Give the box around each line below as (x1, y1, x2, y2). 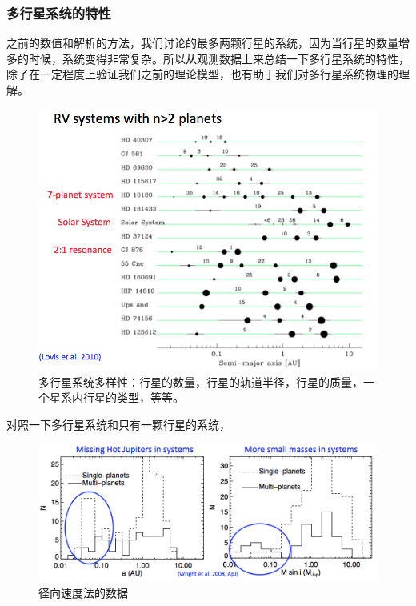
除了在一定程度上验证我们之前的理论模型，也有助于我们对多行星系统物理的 (6, 66, 398, 82)
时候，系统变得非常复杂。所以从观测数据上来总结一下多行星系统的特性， (28, 50, 410, 66)
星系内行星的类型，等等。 (49, 389, 184, 406)
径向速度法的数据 (38, 584, 128, 600)
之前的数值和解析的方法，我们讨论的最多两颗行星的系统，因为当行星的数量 (6, 34, 398, 51)
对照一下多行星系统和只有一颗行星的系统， (6, 416, 230, 433)
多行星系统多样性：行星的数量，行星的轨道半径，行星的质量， (38, 373, 363, 390)
